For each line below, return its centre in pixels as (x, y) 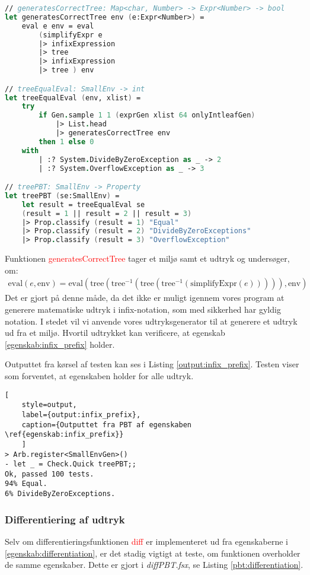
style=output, (49, 405)
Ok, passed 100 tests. (49, 474)
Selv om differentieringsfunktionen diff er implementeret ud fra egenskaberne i (146, 541)
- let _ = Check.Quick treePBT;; (71, 464)
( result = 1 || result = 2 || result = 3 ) (107, 213)
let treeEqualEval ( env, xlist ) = (73, 98)
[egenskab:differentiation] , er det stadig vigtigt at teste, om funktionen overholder (153, 553)
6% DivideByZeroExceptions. (60, 494)
